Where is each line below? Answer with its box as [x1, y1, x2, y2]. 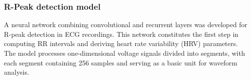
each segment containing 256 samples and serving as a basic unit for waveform [4, 57, 237, 67]
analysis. [4, 67, 29, 77]
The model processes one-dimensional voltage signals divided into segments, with [4, 48, 245, 58]
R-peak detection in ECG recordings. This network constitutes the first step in [4, 29, 239, 39]
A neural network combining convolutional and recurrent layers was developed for [4, 19, 248, 30]
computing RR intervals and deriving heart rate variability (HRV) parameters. [4, 38, 238, 48]
